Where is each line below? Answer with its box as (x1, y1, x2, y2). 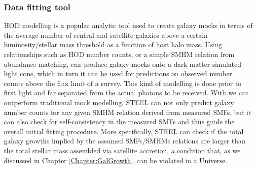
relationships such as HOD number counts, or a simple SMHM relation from (4, 49, 235, 59)
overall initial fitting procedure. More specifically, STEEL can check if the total (4, 126, 244, 136)
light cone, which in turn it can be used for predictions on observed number (4, 68, 232, 79)
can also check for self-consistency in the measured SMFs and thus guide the (4, 116, 235, 127)
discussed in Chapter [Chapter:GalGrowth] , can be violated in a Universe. (4, 155, 227, 165)
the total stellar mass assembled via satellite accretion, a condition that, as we (4, 145, 241, 155)
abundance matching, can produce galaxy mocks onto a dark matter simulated (4, 58, 241, 69)
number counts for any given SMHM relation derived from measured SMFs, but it (4, 107, 252, 117)
